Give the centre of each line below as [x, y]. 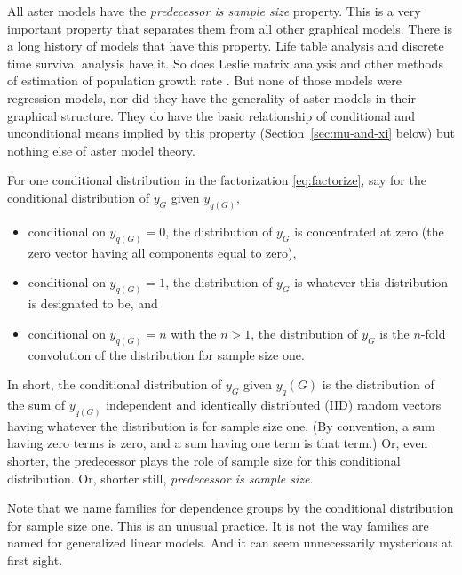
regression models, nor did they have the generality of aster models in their [211, 97]
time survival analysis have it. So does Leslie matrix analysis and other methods [225, 63]
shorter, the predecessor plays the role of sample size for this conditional [204, 460]
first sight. [35, 559]
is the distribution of [378, 384]
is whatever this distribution [371, 282]
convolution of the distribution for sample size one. [166, 354]
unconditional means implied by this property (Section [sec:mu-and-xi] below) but [231, 133]
